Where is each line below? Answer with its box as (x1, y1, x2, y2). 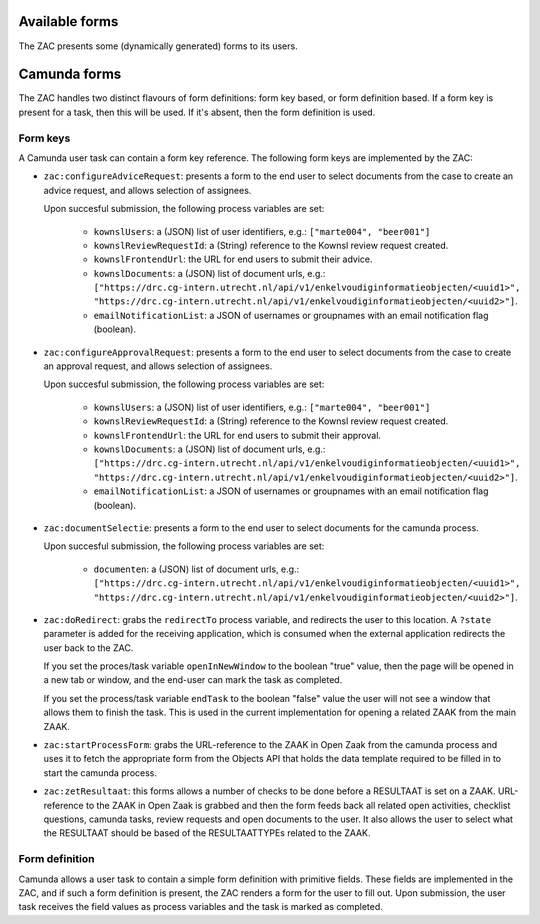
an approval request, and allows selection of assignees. (43, 360, 273, 372)
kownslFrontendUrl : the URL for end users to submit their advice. (93, 253, 374, 265)
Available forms (18, 13, 119, 30)
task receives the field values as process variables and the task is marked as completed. (18, 901, 384, 913)
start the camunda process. (43, 766, 158, 779)
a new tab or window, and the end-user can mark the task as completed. (43, 674, 343, 686)
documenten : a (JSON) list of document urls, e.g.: (93, 563, 300, 575)
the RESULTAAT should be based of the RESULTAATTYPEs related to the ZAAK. (43, 827, 371, 839)
